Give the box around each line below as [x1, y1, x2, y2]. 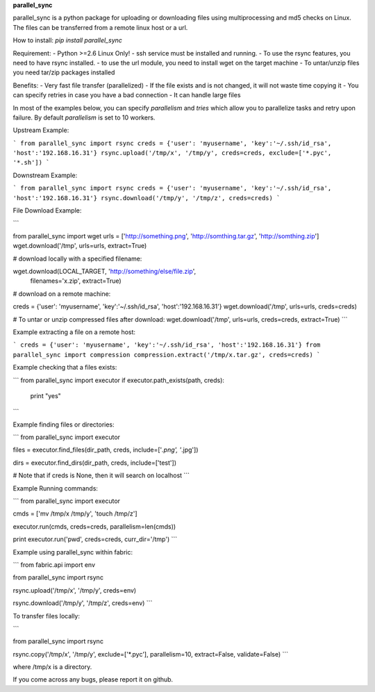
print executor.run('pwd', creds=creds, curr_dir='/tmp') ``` [12, 535, 177, 543]
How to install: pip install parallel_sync [12, 36, 123, 44]
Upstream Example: [12, 126, 69, 135]
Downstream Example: [12, 171, 78, 179]
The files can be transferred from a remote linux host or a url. [12, 23, 188, 31]
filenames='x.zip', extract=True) [30, 277, 122, 285]
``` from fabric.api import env [12, 560, 96, 569]
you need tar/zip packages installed [12, 68, 115, 76]
